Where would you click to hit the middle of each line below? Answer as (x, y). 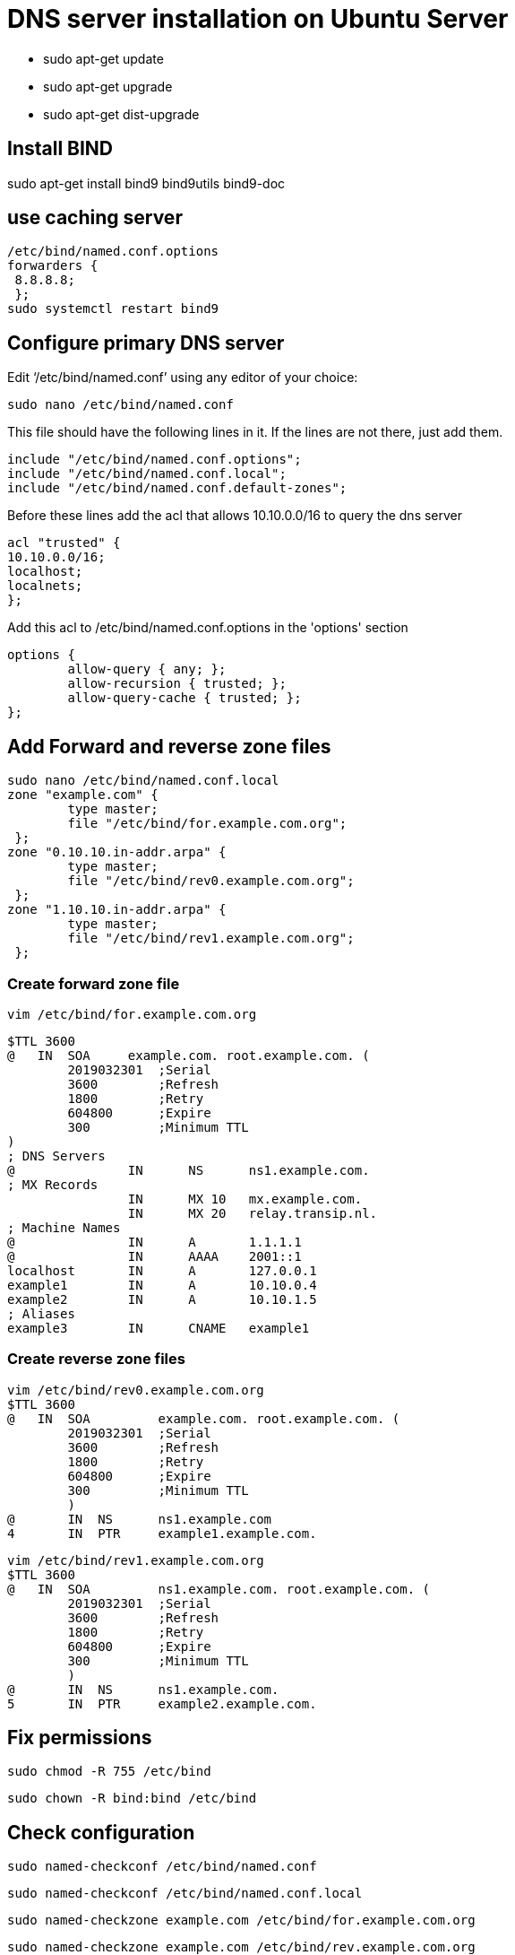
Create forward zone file (94, 983)
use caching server (95, 218)
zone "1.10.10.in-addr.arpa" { (117, 910)
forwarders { (53, 266)
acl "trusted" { (64, 543)
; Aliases (41, 1313)
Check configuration (101, 1832)
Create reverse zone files (96, 1359)
